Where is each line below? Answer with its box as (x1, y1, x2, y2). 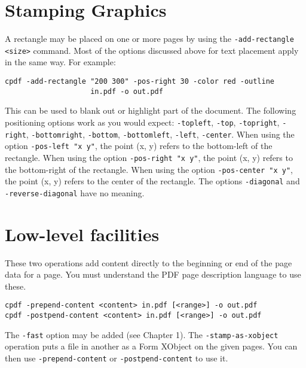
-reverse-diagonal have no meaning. (5, 186, 145, 199)
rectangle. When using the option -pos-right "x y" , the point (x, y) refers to (5, 151, 293, 163)
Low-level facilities (5, 221, 160, 246)
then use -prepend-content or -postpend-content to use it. (5, 352, 228, 364)
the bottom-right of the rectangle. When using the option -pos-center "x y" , (5, 163, 293, 175)
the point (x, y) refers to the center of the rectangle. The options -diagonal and (5, 175, 300, 187)
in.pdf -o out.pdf (90, 87, 163, 96)
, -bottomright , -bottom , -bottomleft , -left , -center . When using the (26, 127, 295, 140)
